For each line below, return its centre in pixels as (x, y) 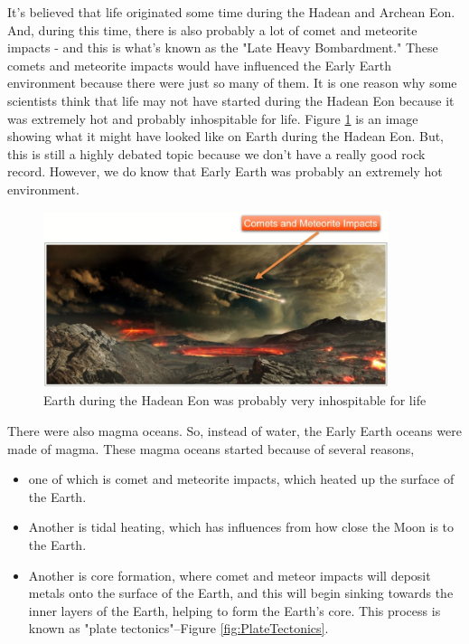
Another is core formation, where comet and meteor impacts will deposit (230, 575)
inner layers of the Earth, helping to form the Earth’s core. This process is (234, 610)
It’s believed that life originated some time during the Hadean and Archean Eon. (231, 12)
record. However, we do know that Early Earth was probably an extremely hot (225, 171)
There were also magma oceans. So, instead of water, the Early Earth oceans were (234, 431)
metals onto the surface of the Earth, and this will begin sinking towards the (241, 593)
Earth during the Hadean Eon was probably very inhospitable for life (235, 400)
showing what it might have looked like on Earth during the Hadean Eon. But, (225, 136)
